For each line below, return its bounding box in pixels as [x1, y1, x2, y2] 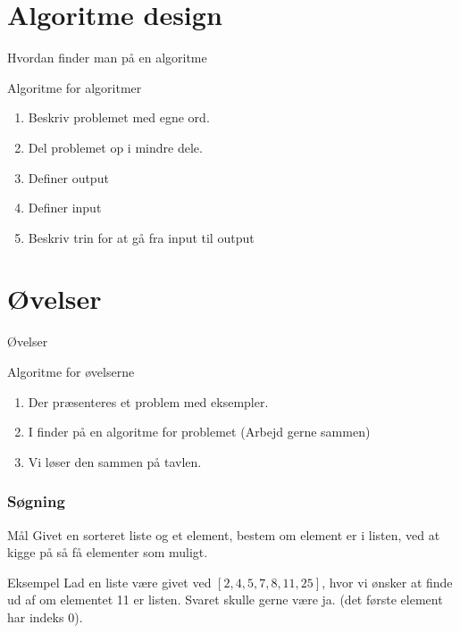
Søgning [7, 490, 65, 512]
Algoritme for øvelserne [7, 362, 135, 380]
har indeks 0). [7, 607, 83, 626]
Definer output [28, 168, 109, 187]
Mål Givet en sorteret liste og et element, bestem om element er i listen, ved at [7, 525, 440, 544]
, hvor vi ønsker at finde [322, 572, 453, 591]
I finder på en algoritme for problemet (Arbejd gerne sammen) [28, 422, 371, 441]
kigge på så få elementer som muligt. [7, 543, 208, 562]
